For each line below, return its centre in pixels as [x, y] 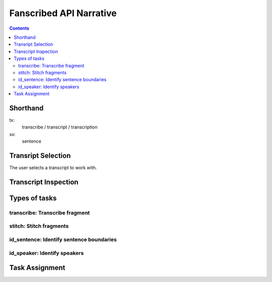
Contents [19, 28]
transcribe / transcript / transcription [60, 127]
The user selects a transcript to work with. [53, 168]
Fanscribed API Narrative [63, 13]
